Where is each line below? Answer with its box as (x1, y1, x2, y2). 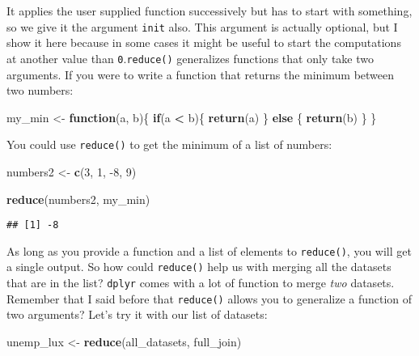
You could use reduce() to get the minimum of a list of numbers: (6, 136, 332, 153)
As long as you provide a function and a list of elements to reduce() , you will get (6, 242, 412, 259)
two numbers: (6, 82, 74, 99)
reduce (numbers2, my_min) (6, 190, 150, 207)
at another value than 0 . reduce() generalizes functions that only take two (6, 49, 374, 66)
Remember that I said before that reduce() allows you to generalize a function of (6, 290, 413, 307)
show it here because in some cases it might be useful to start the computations (6, 34, 401, 51)
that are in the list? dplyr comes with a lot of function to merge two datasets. (6, 274, 395, 291)
